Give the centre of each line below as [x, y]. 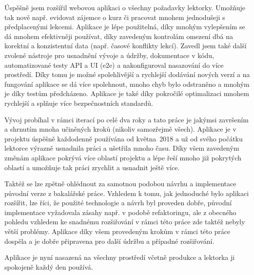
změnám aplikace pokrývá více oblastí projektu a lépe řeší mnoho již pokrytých [123, 157]
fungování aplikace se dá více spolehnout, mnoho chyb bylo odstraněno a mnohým [127, 84]
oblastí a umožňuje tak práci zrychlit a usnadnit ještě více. [92, 167]
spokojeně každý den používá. [49, 266]
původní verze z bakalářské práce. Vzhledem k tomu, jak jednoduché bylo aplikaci [127, 193]
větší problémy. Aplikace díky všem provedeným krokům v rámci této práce [117, 231]
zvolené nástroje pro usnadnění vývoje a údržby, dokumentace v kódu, [109, 55]
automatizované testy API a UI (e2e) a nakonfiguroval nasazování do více [114, 65]
